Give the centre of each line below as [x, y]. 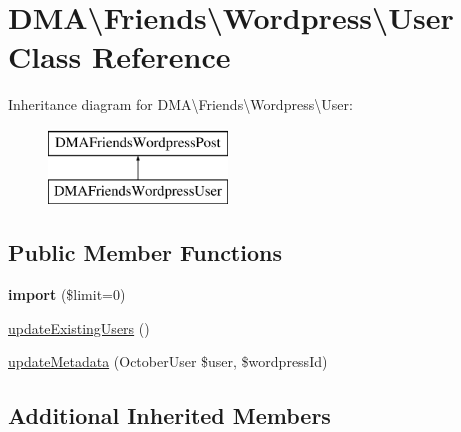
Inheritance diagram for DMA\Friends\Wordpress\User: [180, 104]
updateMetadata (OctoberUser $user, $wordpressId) [168, 361]
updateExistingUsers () [79, 327]
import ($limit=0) [67, 294]
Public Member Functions [145, 252]
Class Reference [119, 56]
